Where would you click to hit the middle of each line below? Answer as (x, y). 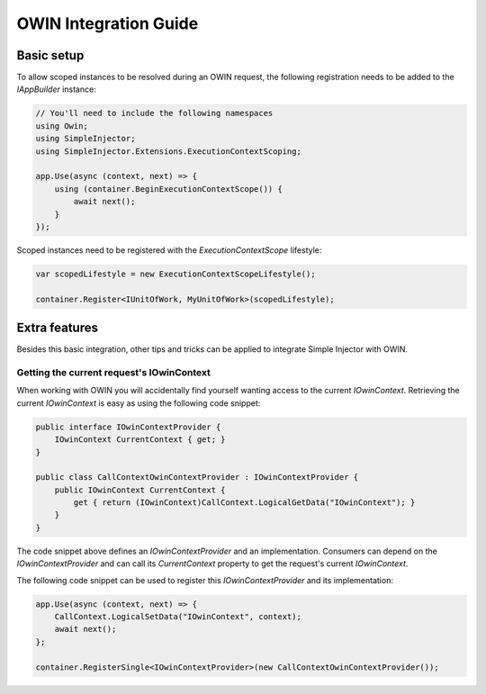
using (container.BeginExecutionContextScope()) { (168, 189)
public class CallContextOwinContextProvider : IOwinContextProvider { (197, 478)
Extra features (58, 328)
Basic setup (50, 55)
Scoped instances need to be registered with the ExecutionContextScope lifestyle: (169, 250)
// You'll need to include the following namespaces (154, 113)
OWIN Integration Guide (108, 23)
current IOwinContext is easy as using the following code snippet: (139, 403)
